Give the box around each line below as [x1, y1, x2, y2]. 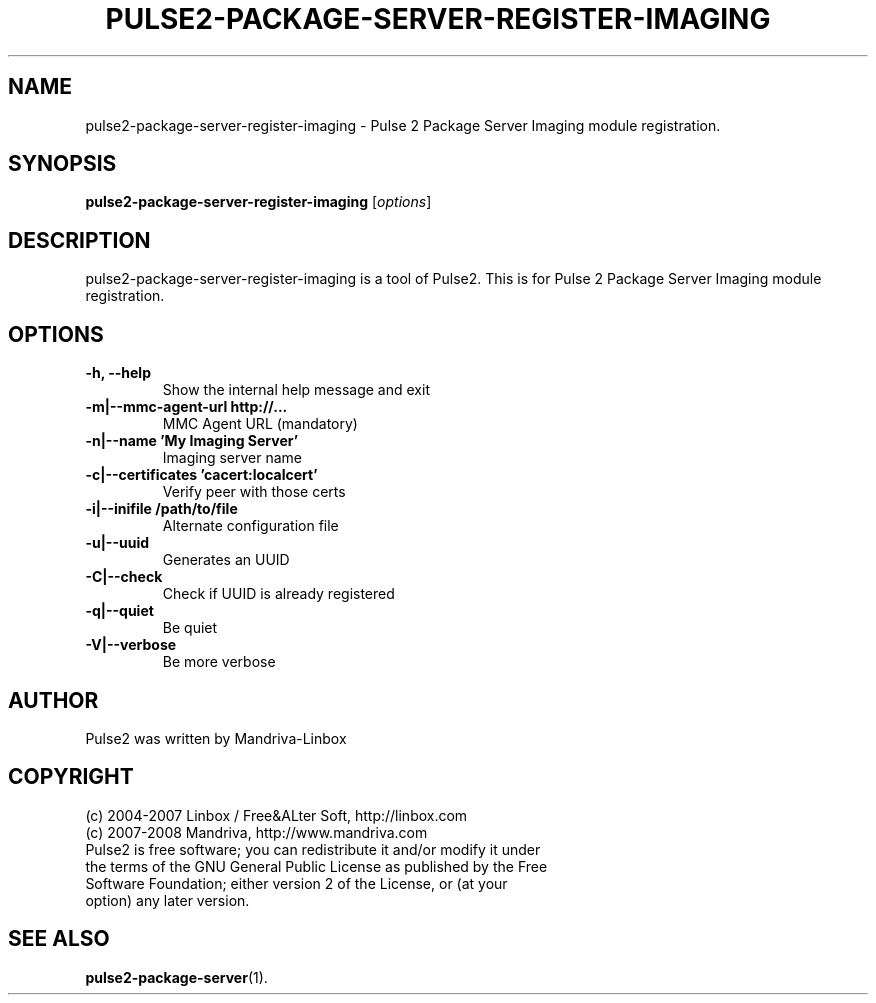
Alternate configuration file [162, 517, 339, 535]
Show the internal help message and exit [162, 381, 430, 399]
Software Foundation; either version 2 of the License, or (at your [85, 874, 508, 892]
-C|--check [85, 568, 163, 586]
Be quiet [162, 619, 218, 637]
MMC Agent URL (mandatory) [162, 415, 358, 433]
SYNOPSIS [8, 151, 117, 177]
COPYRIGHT [8, 764, 134, 790]
